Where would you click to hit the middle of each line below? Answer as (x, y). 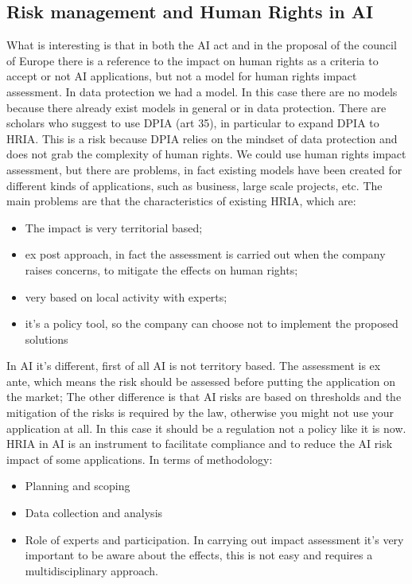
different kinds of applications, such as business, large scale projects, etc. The (194, 185)
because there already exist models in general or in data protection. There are (196, 107)
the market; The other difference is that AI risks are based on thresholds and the (204, 397)
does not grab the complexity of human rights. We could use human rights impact (206, 154)
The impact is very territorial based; (114, 227)
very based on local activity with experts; (126, 296)
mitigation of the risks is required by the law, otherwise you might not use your (200, 413)
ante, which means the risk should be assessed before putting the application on (201, 381)
